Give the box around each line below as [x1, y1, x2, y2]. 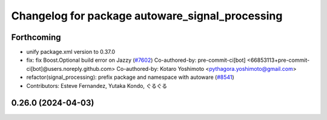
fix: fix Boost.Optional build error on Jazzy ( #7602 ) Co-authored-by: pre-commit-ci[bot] [26, 56, 246, 64]
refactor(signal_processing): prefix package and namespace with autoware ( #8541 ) [26, 73, 234, 81]
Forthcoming [11, 32, 61, 42]
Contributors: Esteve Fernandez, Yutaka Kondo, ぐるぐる [26, 82, 168, 89]
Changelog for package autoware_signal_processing [11, 9, 283, 22]
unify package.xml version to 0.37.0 [26, 48, 115, 56]
